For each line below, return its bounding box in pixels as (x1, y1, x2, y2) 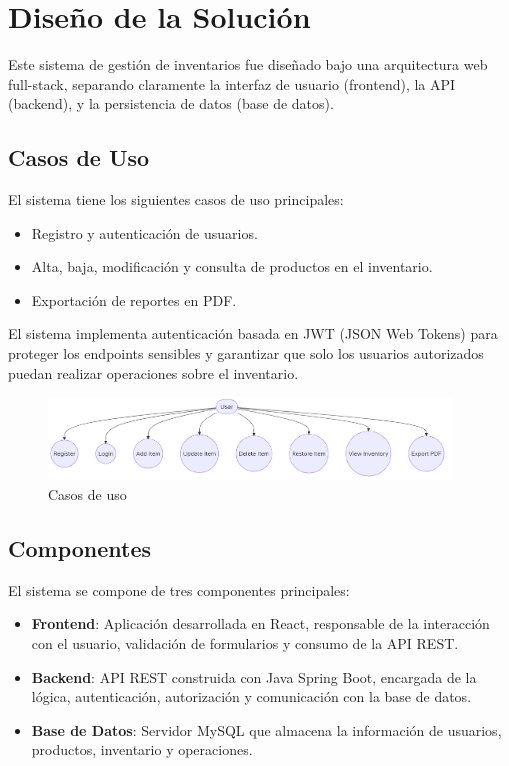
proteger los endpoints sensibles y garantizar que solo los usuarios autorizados (8, 343, 484, 364)
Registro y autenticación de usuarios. (31, 222, 258, 243)
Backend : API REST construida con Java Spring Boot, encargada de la (31, 666, 477, 687)
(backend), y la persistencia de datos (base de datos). (8, 93, 334, 114)
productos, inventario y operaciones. (31, 739, 253, 760)
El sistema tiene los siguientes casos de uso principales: (8, 189, 344, 210)
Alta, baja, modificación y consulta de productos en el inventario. (31, 256, 433, 277)
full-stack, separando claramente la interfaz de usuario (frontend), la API (8, 73, 456, 94)
